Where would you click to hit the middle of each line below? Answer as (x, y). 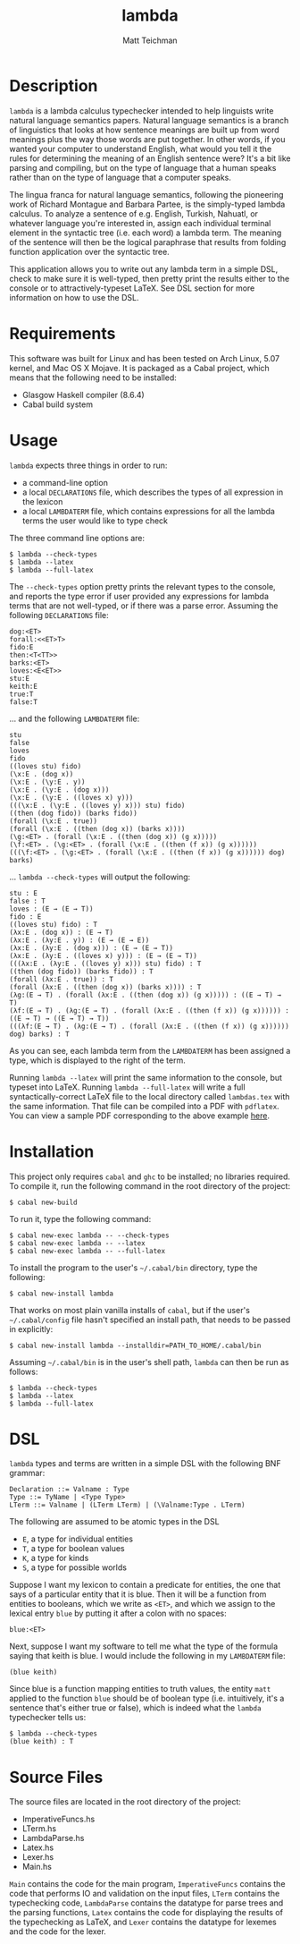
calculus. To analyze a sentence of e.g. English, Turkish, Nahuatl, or (134, 213)
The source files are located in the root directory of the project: (125, 1802)
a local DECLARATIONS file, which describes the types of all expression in (153, 492)
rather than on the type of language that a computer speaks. (121, 177)
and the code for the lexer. (58, 1931)
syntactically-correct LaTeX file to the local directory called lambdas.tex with (150, 1096)
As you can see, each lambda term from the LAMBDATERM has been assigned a (150, 1050)
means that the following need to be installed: (93, 378)
